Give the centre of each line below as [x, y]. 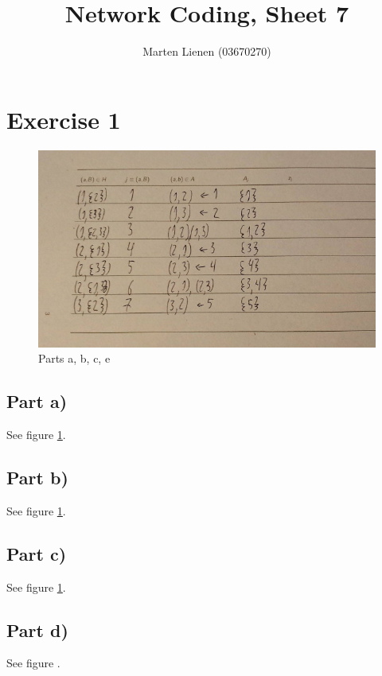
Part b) [37, 477]
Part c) [37, 553]
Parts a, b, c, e [74, 358]
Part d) [37, 629]
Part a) [37, 401]
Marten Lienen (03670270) [207, 51]
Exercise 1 [64, 119]
